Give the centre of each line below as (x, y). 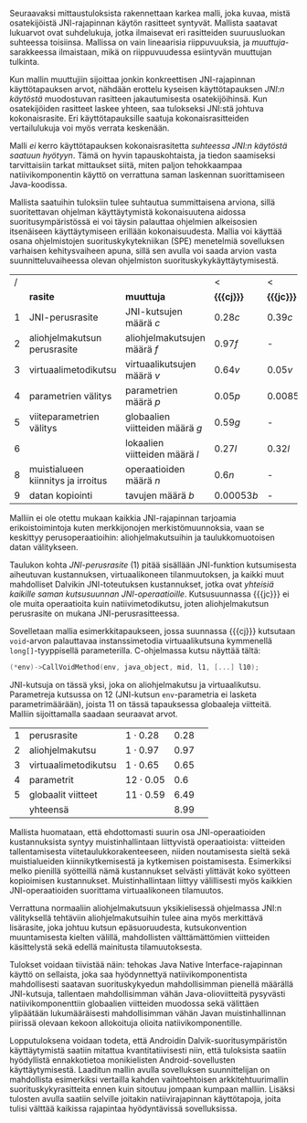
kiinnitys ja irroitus (68, 481)
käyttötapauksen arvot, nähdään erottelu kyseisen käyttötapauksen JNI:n (147, 89)
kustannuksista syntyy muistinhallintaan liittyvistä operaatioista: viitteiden (148, 842)
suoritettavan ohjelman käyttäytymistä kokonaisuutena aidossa (128, 212)
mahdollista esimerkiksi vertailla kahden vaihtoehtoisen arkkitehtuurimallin (149, 1079)
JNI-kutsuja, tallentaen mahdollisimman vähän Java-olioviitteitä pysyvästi (148, 993)
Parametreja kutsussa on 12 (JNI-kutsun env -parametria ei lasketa (133, 694)
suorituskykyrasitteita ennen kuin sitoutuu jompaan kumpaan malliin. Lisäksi (152, 1089)
